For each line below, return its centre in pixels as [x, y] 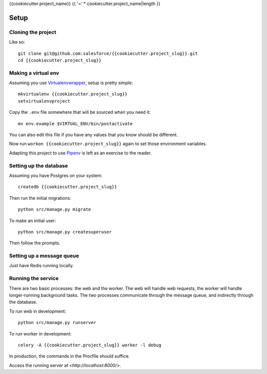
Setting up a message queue [44, 256]
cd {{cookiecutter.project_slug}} [60, 60]
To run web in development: [38, 311]
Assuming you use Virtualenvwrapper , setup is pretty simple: [71, 83]
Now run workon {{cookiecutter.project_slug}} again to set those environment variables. [108, 144]
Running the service [34, 279]
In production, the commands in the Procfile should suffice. [69, 356]
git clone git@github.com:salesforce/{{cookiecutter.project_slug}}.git [108, 53]
